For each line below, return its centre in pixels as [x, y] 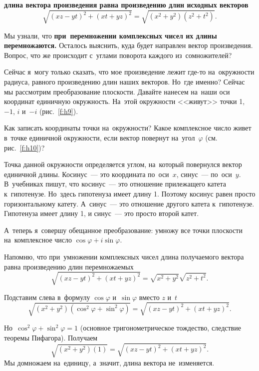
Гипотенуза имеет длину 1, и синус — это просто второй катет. [102, 213]
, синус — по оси [204, 174]
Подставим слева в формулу [47, 297]
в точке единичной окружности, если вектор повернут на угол [100, 137]
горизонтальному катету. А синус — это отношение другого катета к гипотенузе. [129, 203]
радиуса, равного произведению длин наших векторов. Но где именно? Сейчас [125, 82]
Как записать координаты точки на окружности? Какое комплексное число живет [128, 128]
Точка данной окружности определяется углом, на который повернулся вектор [123, 164]
